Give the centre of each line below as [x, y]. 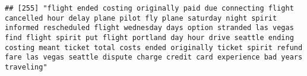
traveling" [26, 67]
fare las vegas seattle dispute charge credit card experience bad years [154, 57]
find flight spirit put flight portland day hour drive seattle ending [149, 37]
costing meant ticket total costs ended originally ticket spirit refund [154, 47]
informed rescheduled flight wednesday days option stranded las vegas [149, 28]
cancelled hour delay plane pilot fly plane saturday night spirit [141, 18]
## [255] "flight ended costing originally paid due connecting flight [149, 8]
